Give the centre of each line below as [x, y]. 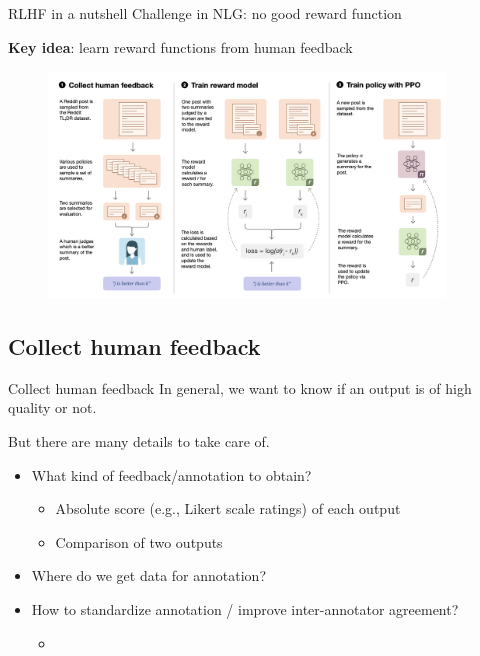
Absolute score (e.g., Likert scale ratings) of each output [228, 508]
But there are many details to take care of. [139, 440]
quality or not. [52, 407]
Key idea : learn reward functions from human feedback [180, 46]
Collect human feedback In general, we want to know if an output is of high [240, 387]
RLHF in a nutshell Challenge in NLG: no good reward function [205, 13]
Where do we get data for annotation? [148, 575]
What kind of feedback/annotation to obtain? [171, 474]
